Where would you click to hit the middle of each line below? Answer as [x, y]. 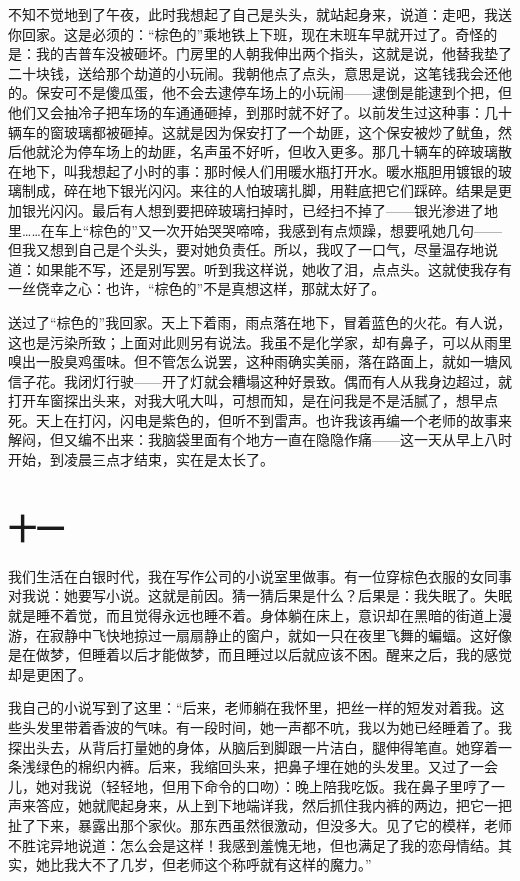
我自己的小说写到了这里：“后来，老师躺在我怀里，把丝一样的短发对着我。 [249, 707]
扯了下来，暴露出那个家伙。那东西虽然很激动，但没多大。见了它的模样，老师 [260, 824]
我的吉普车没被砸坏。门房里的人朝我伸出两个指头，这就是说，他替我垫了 [273, 53]
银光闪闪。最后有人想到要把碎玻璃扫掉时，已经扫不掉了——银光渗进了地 [259, 209]
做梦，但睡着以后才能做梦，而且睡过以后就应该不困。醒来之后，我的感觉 [273, 654]
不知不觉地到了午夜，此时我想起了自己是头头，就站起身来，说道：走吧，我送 [260, 14]
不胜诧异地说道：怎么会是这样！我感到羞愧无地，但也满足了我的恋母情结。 [253, 844]
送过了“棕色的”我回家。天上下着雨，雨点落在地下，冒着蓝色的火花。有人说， [260, 321]
